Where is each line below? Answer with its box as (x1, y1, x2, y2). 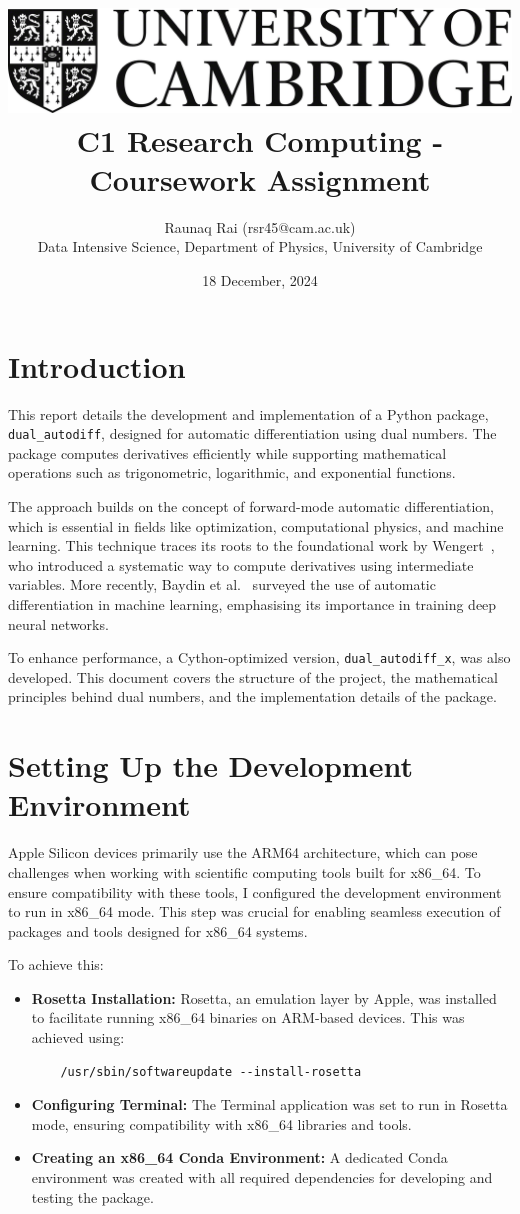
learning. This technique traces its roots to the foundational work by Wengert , (8, 535, 495, 556)
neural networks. (8, 613, 109, 634)
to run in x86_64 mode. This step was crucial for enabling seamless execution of (8, 901, 501, 922)
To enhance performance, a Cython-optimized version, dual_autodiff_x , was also (8, 647, 511, 668)
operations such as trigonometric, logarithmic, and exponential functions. (8, 462, 456, 483)
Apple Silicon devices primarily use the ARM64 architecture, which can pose (8, 842, 478, 863)
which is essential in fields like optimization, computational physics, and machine (8, 515, 504, 536)
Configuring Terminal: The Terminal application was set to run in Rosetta (31, 1094, 508, 1115)
